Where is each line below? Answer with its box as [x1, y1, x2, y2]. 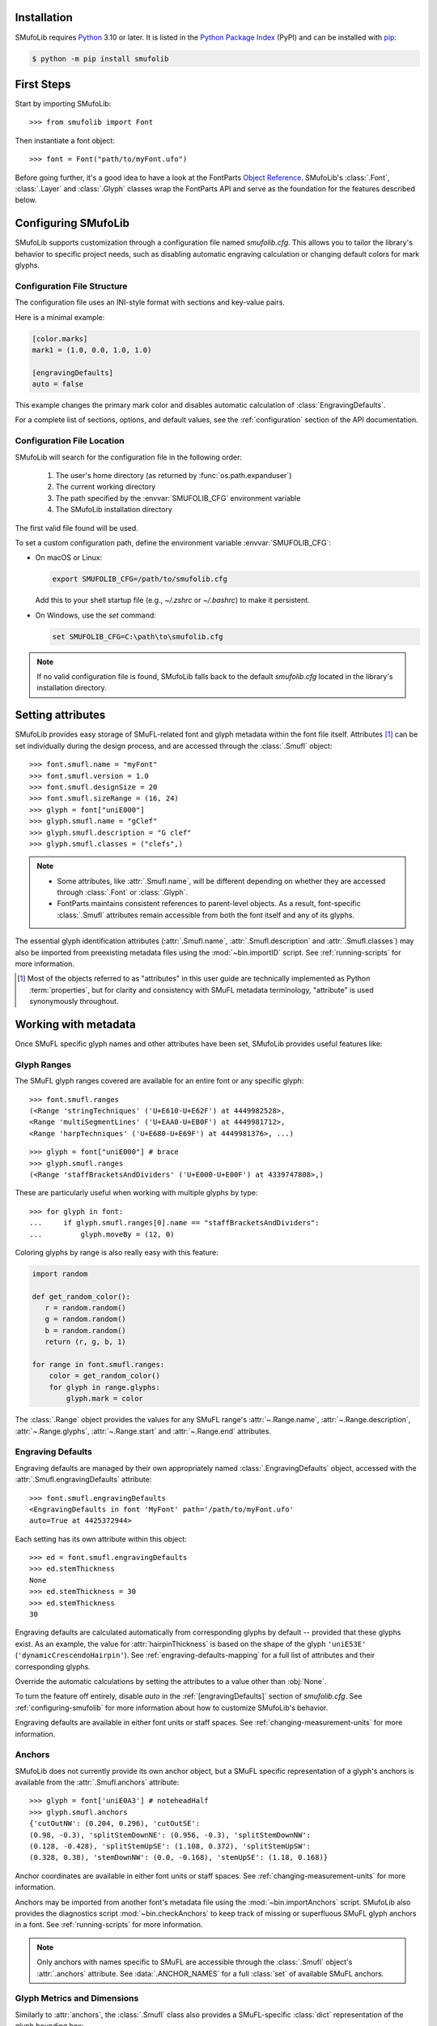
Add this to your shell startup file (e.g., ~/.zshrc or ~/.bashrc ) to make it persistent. [35, 596, 311, 605]
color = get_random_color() [49, 1371, 161, 1381]
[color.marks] [32, 334, 88, 344]
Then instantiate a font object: [15, 135, 115, 145]
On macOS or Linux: [35, 553, 103, 562]
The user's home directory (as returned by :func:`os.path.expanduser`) [55, 471, 292, 481]
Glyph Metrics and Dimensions [15, 1993, 139, 2004]
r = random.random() [45, 1303, 127, 1313]
